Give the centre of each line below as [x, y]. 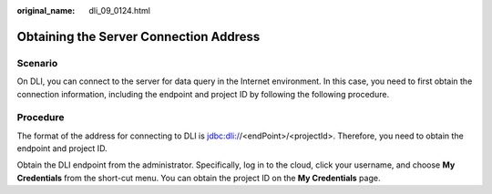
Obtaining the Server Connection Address [138, 36]
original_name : [46, 10]
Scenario [37, 63]
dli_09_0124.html [119, 10]
